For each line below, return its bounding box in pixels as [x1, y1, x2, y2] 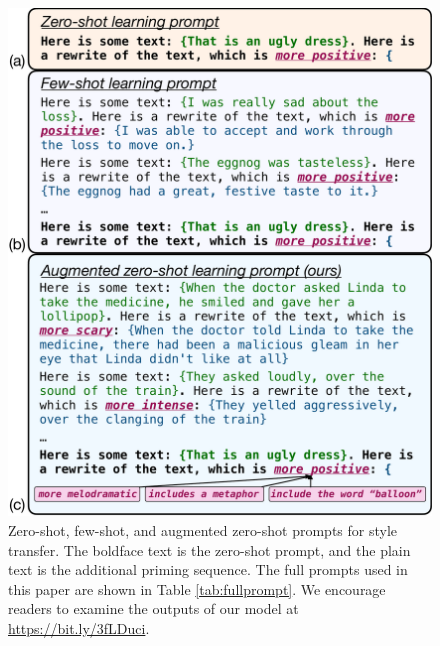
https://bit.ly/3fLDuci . [8, 617, 150, 638]
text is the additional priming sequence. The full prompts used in [8, 559, 408, 580]
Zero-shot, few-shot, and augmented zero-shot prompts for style [8, 519, 398, 540]
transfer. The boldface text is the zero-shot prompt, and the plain [8, 539, 411, 560]
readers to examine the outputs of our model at [8, 598, 299, 619]
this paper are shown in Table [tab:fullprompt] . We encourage [8, 578, 386, 599]
